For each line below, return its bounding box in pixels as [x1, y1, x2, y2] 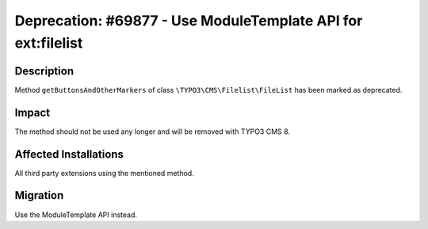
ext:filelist [14, 34, 83, 52]
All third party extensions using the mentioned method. [14, 168, 194, 177]
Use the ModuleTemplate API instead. [14, 210, 138, 219]
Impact [14, 105, 51, 119]
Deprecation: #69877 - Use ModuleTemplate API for [14, 12, 363, 29]
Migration [14, 189, 64, 202]
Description [14, 64, 75, 78]
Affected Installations [14, 147, 124, 161]
